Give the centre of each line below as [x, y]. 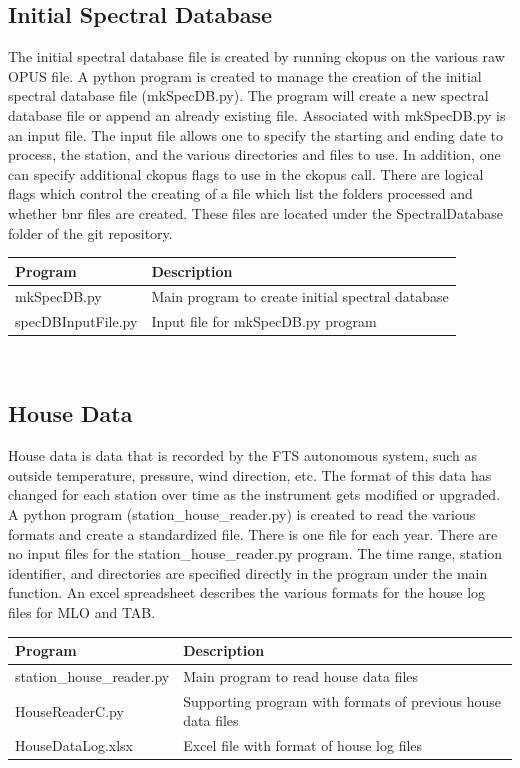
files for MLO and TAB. [82, 611]
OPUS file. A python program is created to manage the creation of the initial [245, 75]
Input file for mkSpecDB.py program [264, 321]
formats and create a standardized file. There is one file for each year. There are [253, 533]
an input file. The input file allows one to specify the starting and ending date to [255, 134]
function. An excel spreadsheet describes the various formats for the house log [247, 592]
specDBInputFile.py [76, 321]
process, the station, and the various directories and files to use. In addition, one [254, 154]
